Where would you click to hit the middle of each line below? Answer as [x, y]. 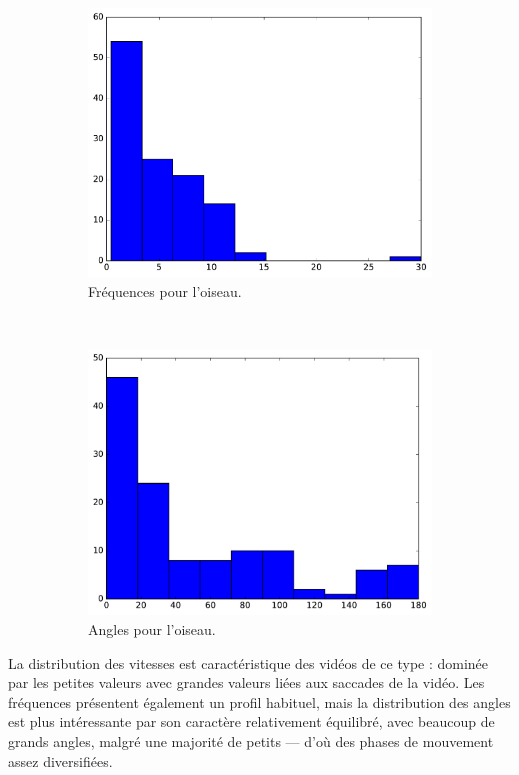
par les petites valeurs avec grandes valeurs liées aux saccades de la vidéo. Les [246, 682]
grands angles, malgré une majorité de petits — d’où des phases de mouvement [251, 740]
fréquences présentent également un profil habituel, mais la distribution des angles [259, 701]
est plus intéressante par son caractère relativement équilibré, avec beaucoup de [251, 721]
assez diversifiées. [60, 760]
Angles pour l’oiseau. [152, 629]
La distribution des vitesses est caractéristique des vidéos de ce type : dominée [248, 662]
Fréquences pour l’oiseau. [165, 290]
